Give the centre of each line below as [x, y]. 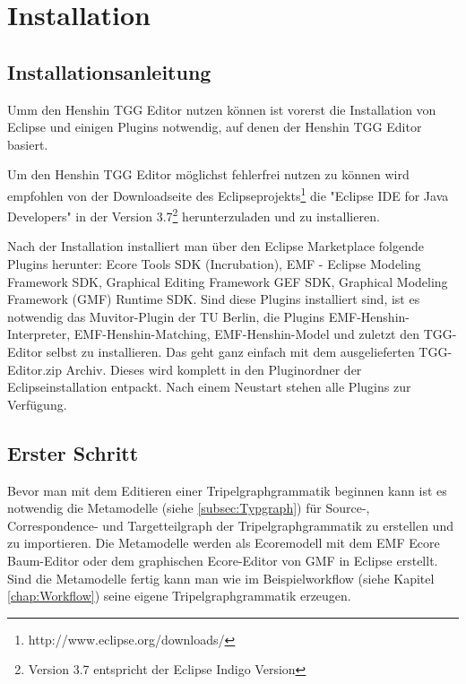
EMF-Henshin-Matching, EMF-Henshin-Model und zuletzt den [246, 334]
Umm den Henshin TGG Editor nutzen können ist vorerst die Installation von [222, 109]
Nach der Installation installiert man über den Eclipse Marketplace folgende [216, 246]
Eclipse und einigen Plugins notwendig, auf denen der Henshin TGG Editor [215, 127]
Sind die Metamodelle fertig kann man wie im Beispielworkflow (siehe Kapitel [221, 578]
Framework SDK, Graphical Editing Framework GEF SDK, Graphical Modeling [228, 281]
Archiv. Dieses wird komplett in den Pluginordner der [214, 369]
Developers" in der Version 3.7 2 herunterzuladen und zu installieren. [194, 215]
